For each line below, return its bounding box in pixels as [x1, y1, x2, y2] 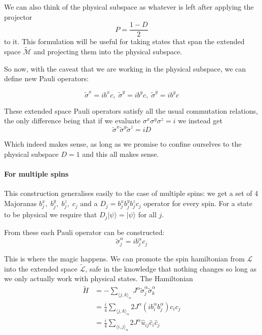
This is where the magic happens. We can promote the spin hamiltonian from [4, 253, 245, 263]
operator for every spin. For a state [143, 198, 253, 209]
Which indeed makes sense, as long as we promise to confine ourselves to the [4, 139, 242, 149]
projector [4, 11, 32, 22]
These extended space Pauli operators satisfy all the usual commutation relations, [4, 105, 258, 116]
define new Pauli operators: [4, 73, 89, 84]
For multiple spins [4, 169, 69, 179]
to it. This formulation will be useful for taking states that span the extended [4, 36, 245, 47]
